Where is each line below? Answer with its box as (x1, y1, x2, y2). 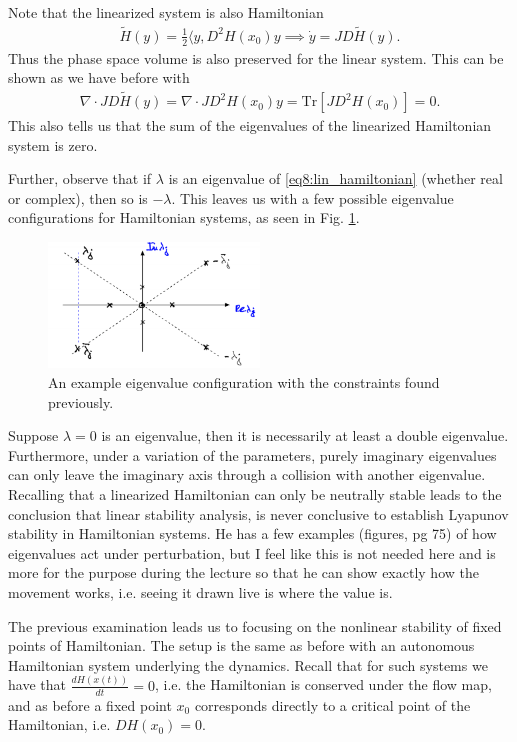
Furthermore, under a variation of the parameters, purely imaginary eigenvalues (8, 444, 497, 465)
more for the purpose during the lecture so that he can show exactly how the (8, 562, 479, 583)
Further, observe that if (8, 168, 152, 189)
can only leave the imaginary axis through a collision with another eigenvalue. (8, 464, 486, 485)
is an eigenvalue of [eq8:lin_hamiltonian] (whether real (168, 168, 503, 189)
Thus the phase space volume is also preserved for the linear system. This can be (8, 47, 504, 68)
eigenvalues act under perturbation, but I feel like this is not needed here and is (8, 542, 496, 563)
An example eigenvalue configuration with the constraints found (48, 372, 440, 393)
